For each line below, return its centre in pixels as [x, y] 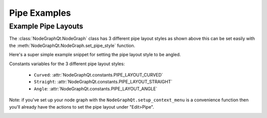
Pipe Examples [40, 13]
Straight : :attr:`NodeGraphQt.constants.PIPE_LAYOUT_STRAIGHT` [103, 82]
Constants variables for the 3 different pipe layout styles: [67, 64]
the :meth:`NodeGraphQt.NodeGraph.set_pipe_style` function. [72, 45]
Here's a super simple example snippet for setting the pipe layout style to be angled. [95, 55]
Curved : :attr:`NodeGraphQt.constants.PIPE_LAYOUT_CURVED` [98, 75]
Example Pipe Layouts [46, 26]
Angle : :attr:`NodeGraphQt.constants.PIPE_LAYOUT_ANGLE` [96, 88]
